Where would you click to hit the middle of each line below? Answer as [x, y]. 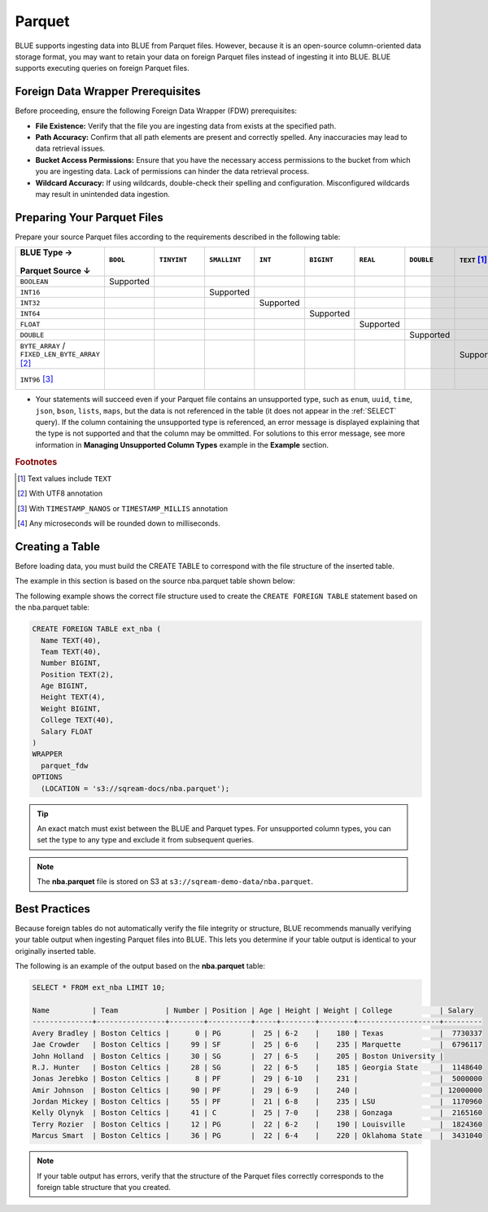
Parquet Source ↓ [55, 271]
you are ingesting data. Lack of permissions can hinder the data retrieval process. [172, 172]
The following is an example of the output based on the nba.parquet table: [140, 966]
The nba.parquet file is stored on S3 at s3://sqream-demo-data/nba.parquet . [175, 882]
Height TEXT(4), [73, 697]
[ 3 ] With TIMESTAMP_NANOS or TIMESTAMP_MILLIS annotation [123, 508]
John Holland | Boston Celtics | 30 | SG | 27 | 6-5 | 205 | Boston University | [238, 1056]
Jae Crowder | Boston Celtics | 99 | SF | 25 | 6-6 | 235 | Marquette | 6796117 [257, 1045]
